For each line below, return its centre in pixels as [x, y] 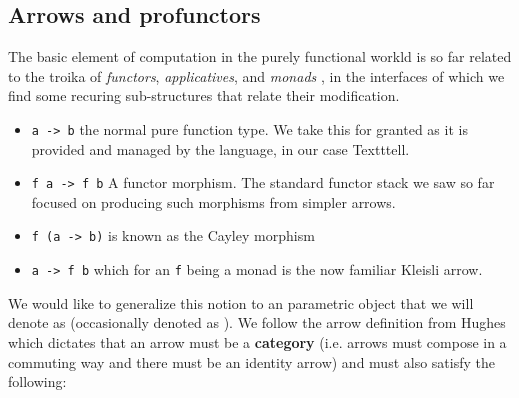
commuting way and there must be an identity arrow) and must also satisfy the [251, 361]
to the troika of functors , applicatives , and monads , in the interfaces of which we [256, 75]
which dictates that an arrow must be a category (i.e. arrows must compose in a [257, 341]
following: [37, 381]
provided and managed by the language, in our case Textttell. [220, 148]
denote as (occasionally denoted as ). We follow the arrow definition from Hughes [257, 322]
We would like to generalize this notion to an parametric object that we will [241, 302]
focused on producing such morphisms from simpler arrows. [213, 201]
